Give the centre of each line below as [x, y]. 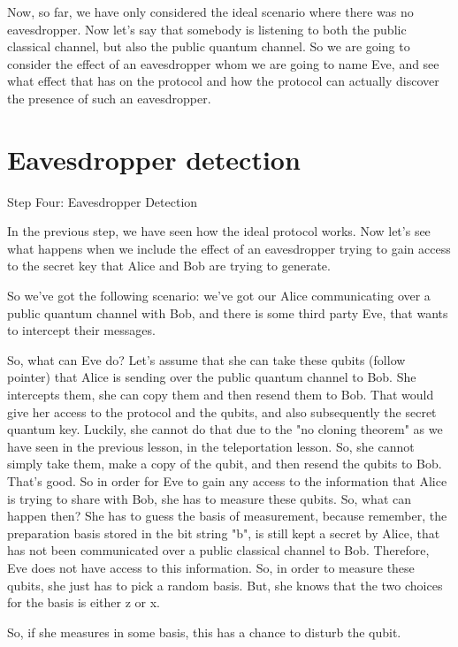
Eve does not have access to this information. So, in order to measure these [211, 567]
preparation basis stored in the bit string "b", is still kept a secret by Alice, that [224, 533]
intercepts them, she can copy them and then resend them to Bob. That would [221, 395]
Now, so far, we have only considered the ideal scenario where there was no [210, 11]
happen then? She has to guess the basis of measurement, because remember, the [227, 516]
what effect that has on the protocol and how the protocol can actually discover [223, 81]
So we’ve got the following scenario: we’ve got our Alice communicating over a [219, 296]
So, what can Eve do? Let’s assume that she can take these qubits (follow [206, 359]
